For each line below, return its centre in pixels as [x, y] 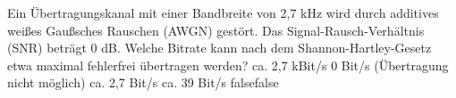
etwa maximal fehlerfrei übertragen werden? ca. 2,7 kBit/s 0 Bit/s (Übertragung [228, 65]
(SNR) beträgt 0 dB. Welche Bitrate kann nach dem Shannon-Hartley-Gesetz [220, 48]
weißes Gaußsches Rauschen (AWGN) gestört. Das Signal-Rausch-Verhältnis [216, 30]
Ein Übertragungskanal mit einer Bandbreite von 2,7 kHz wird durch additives [223, 12]
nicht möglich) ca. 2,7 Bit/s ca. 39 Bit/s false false [143, 82]
